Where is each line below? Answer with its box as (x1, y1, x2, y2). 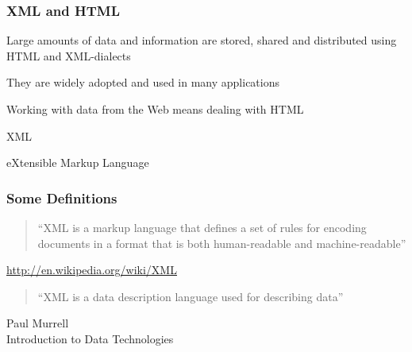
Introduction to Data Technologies (6, 330, 174, 346)
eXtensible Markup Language (6, 154, 149, 171)
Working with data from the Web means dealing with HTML (6, 101, 304, 117)
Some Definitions (6, 188, 117, 207)
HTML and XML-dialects (6, 47, 131, 64)
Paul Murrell (6, 315, 69, 331)
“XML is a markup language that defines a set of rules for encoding (37, 219, 367, 235)
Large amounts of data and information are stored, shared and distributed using (6, 32, 397, 48)
